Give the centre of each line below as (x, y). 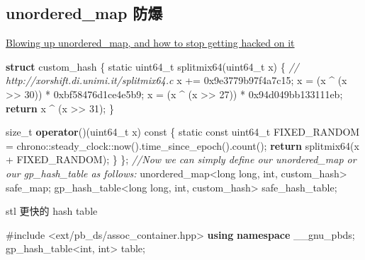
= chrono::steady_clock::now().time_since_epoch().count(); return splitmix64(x (182, 145)
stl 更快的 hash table (52, 211)
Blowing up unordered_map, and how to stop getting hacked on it (150, 43)
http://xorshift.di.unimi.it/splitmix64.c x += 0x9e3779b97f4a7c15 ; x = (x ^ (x (176, 80)
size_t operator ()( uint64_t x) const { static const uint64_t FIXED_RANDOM (183, 132)
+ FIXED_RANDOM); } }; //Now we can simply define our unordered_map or (181, 159)
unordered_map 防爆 (84, 13)
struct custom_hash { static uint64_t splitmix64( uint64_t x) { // (152, 66)
